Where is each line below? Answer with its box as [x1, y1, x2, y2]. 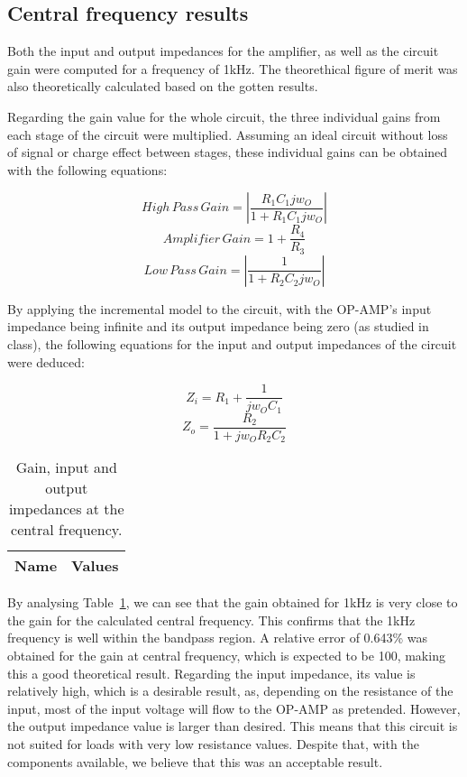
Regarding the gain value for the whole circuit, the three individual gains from [7, 106, 441, 125]
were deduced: [7, 352, 85, 371]
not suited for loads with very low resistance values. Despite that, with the [7, 735, 419, 754]
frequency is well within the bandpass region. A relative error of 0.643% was [7, 628, 428, 647]
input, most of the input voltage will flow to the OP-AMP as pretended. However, [7, 698, 461, 717]
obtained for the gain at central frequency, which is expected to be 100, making [7, 646, 445, 665]
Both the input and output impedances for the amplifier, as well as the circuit [7, 42, 439, 60]
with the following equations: [7, 160, 168, 179]
